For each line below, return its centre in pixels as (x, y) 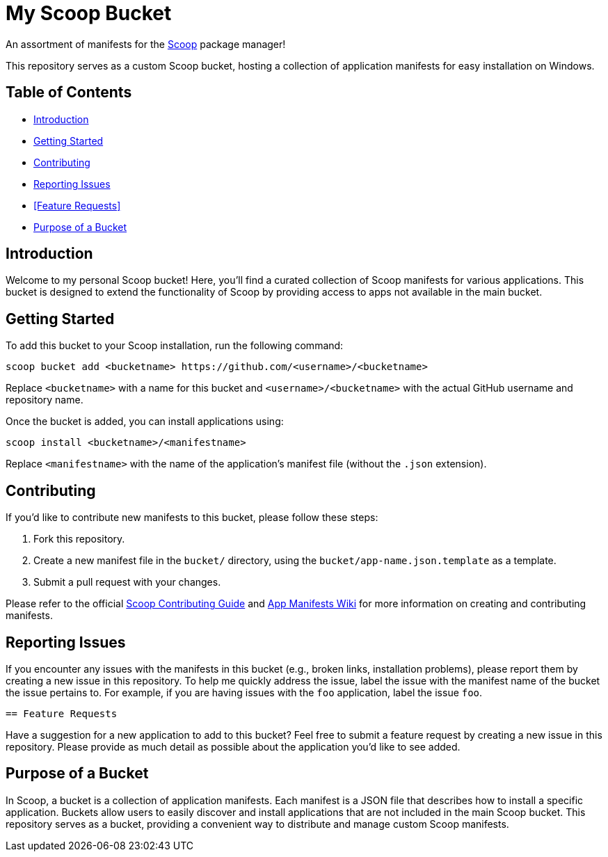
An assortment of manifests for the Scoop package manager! (146, 44)
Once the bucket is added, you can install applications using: (145, 422)
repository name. (45, 400)
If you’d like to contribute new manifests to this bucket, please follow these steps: (192, 518)
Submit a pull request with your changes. (127, 582)
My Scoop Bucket (89, 13)
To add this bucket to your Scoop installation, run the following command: (175, 346)
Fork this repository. (79, 539)
